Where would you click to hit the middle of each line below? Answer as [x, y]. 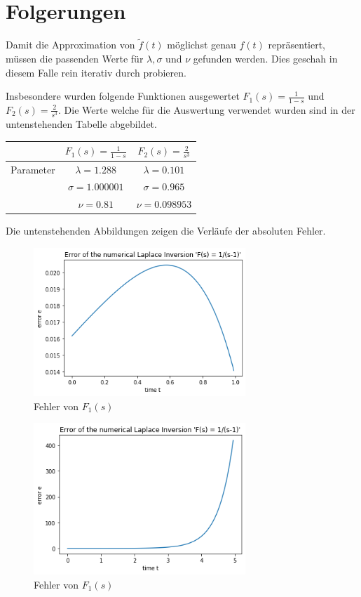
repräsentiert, [297, 45]
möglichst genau [202, 45]
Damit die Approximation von [70, 45]
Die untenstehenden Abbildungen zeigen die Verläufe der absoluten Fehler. [166, 231]
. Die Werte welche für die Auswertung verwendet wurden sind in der [207, 109]
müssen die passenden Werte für [75, 58]
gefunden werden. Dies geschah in [265, 58]
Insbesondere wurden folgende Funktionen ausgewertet [123, 96]
